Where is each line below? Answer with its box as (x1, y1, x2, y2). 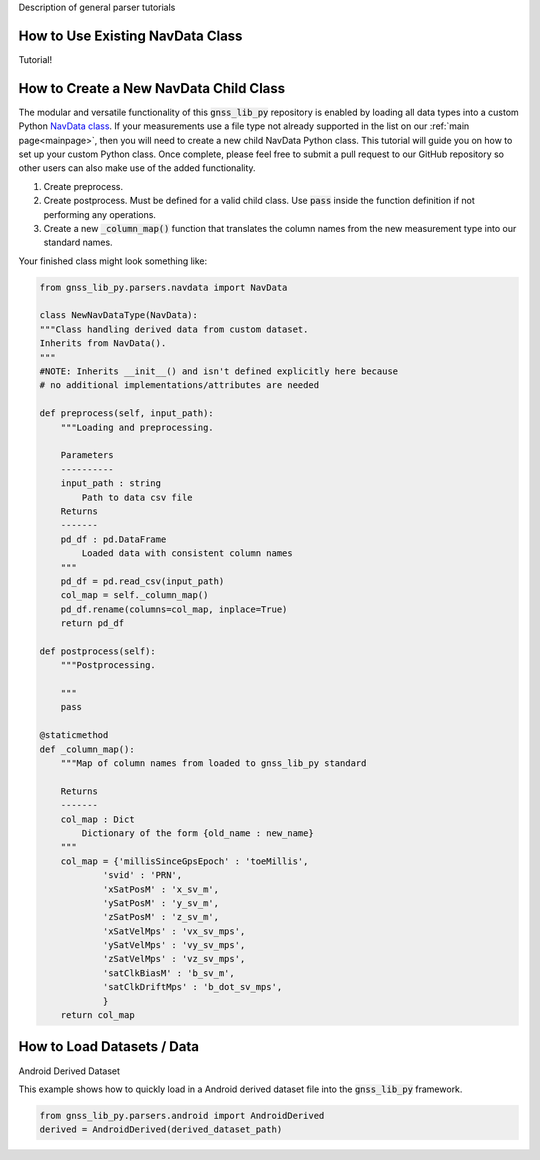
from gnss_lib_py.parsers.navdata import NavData (39, 281, 288, 293)
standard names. (43, 236, 114, 249)
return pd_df (60, 618, 125, 629)
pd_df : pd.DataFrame (60, 533, 167, 545)
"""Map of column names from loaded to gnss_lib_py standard (60, 757, 367, 769)
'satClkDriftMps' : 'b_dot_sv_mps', (102, 981, 283, 993)
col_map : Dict (60, 813, 135, 825)
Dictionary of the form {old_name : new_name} (81, 827, 314, 839)
